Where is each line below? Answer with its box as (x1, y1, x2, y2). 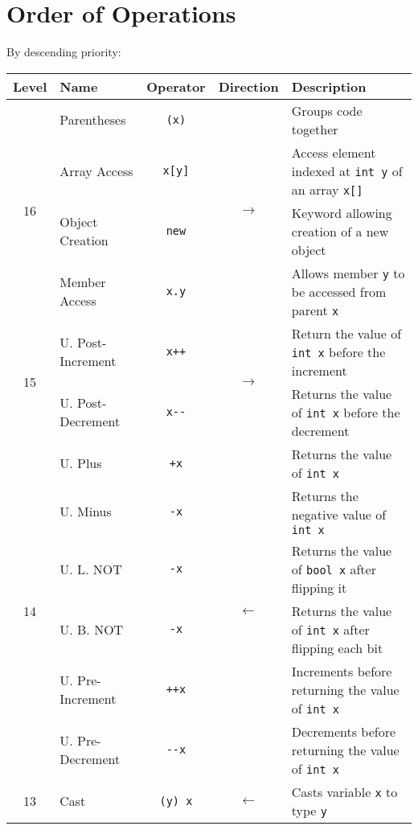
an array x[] (291, 179, 363, 199)
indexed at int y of (291, 161, 403, 180)
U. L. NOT (59, 559, 122, 578)
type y (291, 800, 327, 820)
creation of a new (291, 221, 389, 240)
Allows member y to (291, 263, 405, 282)
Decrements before (291, 721, 396, 741)
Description (291, 76, 367, 96)
